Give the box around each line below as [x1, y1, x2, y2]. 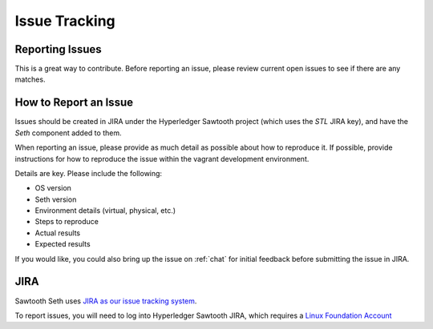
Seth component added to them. [14, 128, 122, 138]
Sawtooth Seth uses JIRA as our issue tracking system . [14, 296, 197, 306]
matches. [14, 74, 46, 84]
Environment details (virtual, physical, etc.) [34, 206, 176, 215]
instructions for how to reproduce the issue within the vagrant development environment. [14, 154, 310, 163]
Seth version [34, 195, 77, 204]
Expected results [34, 239, 91, 249]
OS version [34, 183, 72, 193]
